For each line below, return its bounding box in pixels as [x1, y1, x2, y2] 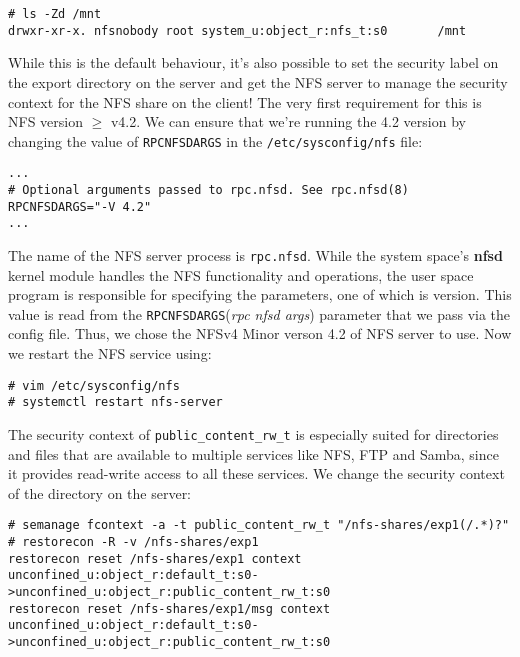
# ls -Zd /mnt [8, 7, 102, 21]
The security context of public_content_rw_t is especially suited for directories [8, 423, 499, 444]
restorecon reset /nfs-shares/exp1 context [8, 551, 302, 566]
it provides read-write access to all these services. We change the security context [8, 463, 505, 484]
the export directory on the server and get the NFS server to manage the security [8, 71, 508, 92]
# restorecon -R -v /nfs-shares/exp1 [8, 535, 259, 550]
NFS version [8, 111, 83, 132]
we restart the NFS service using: [8, 343, 212, 364]
